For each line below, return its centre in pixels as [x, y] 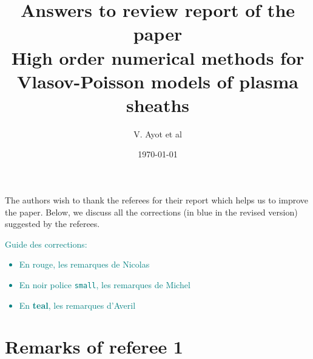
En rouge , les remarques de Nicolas [84, 264]
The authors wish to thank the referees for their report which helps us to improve [157, 200]
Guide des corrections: [46, 244]
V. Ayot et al [158, 133]
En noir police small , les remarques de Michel [105, 285]
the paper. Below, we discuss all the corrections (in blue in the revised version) [151, 212]
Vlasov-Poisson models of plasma [158, 81]
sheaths [158, 104]
